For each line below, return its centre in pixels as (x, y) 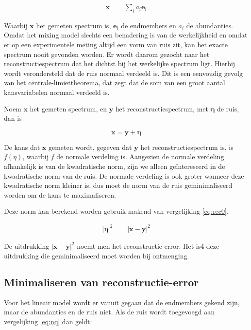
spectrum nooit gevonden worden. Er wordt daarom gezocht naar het (107, 54)
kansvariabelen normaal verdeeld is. (57, 92)
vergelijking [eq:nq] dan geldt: (48, 321)
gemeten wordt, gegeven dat (90, 147)
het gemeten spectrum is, (74, 25)
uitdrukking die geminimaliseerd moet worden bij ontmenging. (97, 256)
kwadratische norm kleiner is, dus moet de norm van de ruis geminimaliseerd (118, 185)
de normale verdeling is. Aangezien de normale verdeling (140, 156)
